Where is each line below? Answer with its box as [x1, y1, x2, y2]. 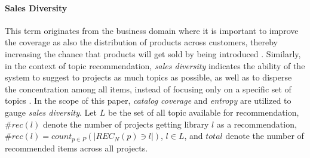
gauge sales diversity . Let [5, 106, 97, 118]
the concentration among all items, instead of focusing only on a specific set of [5, 82, 291, 95]
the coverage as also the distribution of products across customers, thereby [5, 36, 278, 48]
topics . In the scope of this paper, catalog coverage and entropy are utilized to [5, 94, 291, 107]
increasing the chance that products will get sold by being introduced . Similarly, [5, 47, 301, 60]
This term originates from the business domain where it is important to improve [5, 24, 299, 36]
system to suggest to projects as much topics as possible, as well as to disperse [5, 71, 292, 83]
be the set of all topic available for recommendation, [108, 106, 299, 118]
